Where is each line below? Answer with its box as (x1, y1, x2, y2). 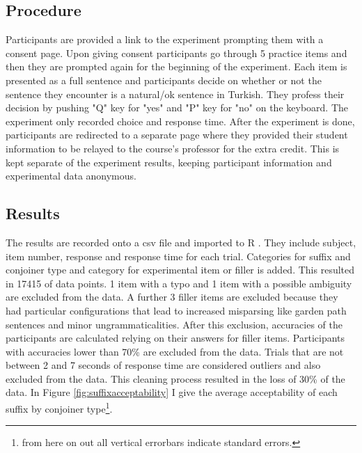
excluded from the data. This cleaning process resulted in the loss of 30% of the (6, 371, 345, 386)
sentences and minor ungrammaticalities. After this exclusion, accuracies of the (6, 317, 343, 331)
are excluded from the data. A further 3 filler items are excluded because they (6, 289, 338, 304)
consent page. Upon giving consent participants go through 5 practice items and (6, 45, 347, 60)
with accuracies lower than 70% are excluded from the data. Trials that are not (6, 344, 344, 358)
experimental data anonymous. (6, 168, 136, 183)
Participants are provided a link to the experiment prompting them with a (6, 32, 324, 47)
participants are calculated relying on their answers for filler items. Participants (6, 331, 345, 345)
